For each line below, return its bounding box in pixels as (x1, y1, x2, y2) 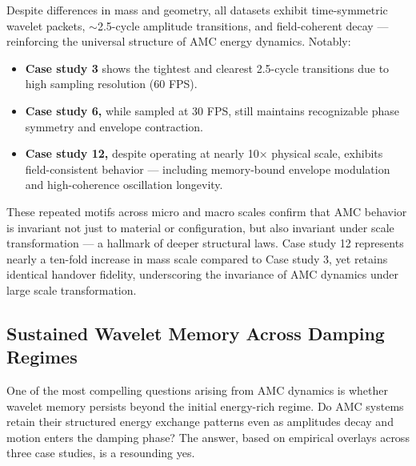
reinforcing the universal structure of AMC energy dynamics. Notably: (6, 33, 351, 50)
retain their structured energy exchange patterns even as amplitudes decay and (6, 413, 394, 430)
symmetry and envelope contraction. (25, 118, 204, 135)
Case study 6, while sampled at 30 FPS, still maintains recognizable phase (25, 102, 399, 119)
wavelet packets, (6, 17, 86, 34)
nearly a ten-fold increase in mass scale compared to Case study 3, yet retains (6, 250, 388, 267)
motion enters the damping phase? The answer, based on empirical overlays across (6, 428, 410, 445)
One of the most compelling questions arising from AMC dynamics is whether (6, 382, 388, 399)
